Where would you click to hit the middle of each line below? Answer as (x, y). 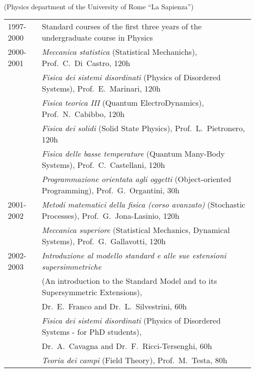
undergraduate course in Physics (97, 38)
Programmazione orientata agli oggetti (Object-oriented (137, 179)
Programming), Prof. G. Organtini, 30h (111, 190)
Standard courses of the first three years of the (122, 26)
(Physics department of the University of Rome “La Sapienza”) (99, 6)
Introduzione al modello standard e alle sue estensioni (134, 256)
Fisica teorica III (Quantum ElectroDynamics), (123, 103)
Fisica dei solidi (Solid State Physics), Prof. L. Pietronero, (143, 128)
